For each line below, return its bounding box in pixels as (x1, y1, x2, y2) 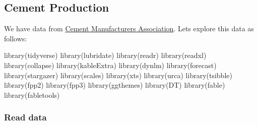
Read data (4, 111, 47, 123)
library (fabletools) (4, 89, 60, 100)
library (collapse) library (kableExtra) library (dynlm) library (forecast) (4, 59, 217, 70)
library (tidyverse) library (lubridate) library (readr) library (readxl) (4, 50, 207, 60)
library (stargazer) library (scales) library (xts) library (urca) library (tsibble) (4, 70, 232, 80)
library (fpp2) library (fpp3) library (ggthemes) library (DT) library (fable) (4, 80, 225, 90)
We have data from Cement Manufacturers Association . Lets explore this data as (4, 23, 254, 34)
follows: (4, 33, 27, 43)
